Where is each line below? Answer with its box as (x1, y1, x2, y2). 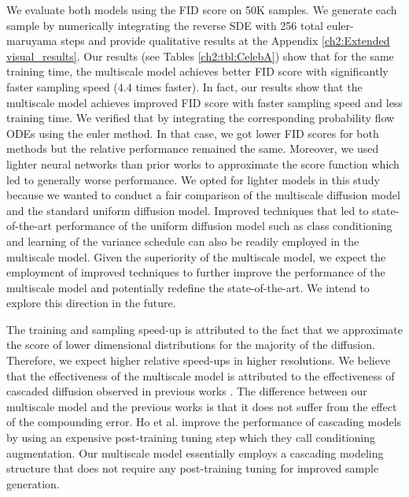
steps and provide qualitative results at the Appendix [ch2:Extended (61, 32, 390, 49)
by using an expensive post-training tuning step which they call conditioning (6, 429, 376, 446)
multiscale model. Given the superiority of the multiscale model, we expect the (6, 248, 386, 265)
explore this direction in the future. (6, 295, 176, 311)
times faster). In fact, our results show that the (135, 78, 363, 95)
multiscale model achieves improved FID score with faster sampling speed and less (6, 94, 403, 110)
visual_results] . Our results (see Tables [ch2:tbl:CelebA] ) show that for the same (6, 47, 394, 64)
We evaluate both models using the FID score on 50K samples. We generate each (6, 2, 397, 17)
